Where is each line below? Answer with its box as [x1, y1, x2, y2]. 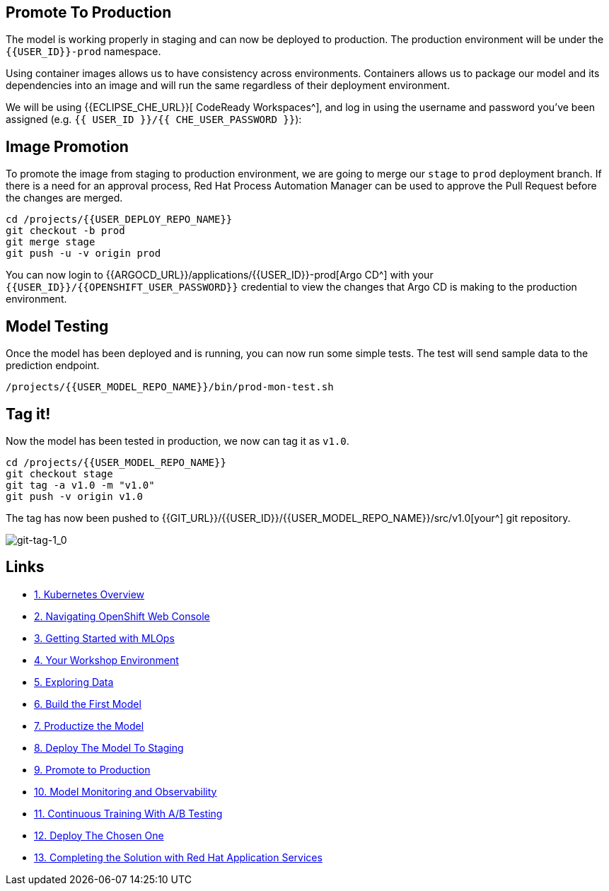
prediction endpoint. [6, 359, 100, 372]
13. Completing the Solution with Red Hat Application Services [34, 851, 323, 863]
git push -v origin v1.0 [6, 490, 143, 502]
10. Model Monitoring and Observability [34, 785, 217, 798]
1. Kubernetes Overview [34, 588, 145, 600]
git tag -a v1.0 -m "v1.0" [6, 479, 155, 491]
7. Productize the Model [34, 719, 144, 732]
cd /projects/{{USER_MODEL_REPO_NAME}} [6, 456, 226, 468]
